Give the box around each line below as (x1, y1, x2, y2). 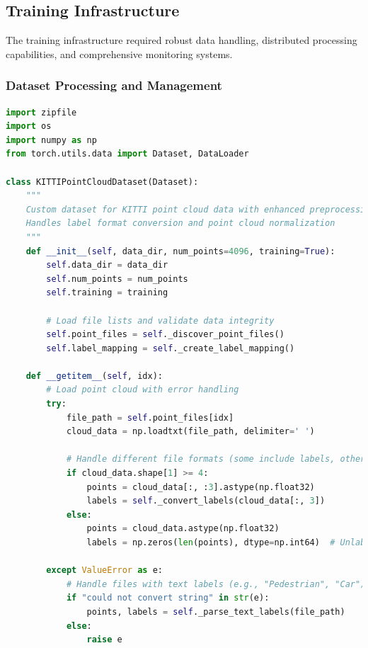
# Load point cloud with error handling (46, 385, 239, 395)
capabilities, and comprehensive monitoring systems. (6, 46, 233, 61)
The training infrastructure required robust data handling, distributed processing (6, 33, 357, 47)
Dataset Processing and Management (6, 76, 222, 94)
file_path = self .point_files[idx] (66, 412, 234, 423)
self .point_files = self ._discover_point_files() (46, 329, 284, 340)
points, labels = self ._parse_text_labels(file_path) (86, 606, 345, 617)
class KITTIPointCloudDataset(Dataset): (6, 176, 199, 187)
